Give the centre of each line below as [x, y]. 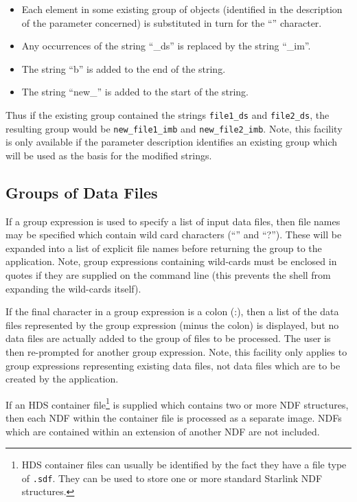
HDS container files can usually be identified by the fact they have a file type [184, 465]
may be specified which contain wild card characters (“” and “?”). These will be [174, 235]
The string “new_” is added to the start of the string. [135, 92]
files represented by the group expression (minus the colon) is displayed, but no [172, 324]
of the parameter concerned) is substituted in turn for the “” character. [172, 22]
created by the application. [62, 379]
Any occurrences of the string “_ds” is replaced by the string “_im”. [166, 46]
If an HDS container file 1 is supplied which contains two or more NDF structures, [177, 403]
